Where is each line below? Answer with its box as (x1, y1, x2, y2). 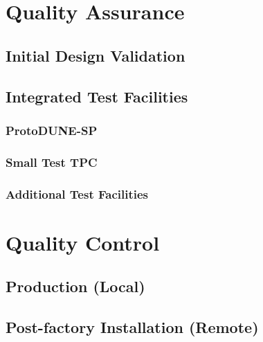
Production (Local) (6, 276, 145, 297)
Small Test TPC (6, 153, 98, 170)
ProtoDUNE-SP (6, 121, 98, 138)
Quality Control (6, 228, 160, 256)
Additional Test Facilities (6, 185, 148, 202)
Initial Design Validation (6, 44, 185, 66)
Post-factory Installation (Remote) (6, 316, 259, 338)
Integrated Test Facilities (6, 85, 188, 107)
